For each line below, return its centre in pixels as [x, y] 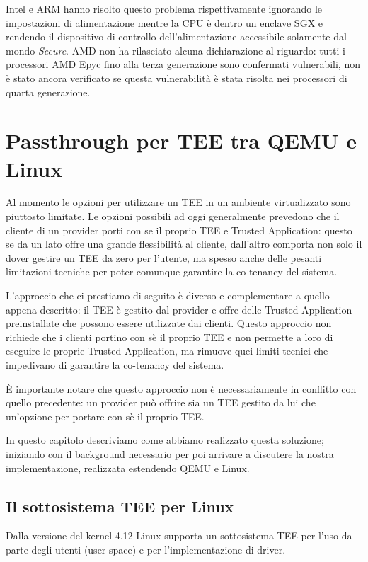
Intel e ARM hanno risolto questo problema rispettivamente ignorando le [164, 8]
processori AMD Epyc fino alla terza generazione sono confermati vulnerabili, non [183, 64]
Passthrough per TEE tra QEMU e [181, 140]
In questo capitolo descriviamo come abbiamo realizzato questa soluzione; [165, 440]
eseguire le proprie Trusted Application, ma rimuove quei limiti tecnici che [167, 351]
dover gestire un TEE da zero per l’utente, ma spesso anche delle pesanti [164, 257]
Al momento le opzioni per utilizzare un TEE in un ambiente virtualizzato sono [178, 202]
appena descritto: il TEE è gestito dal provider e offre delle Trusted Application [179, 309]
